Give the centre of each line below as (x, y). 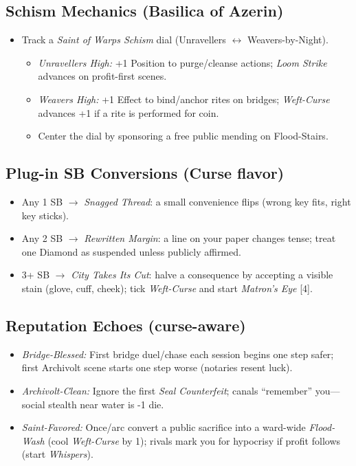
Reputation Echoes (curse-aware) (126, 325)
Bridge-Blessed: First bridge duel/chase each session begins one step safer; (178, 354)
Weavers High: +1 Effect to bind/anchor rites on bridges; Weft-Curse (184, 99)
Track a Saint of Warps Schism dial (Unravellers (124, 40)
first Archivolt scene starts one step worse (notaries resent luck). (157, 367)
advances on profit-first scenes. (102, 76)
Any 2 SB (42, 238)
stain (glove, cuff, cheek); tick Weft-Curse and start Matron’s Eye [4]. (167, 288)
